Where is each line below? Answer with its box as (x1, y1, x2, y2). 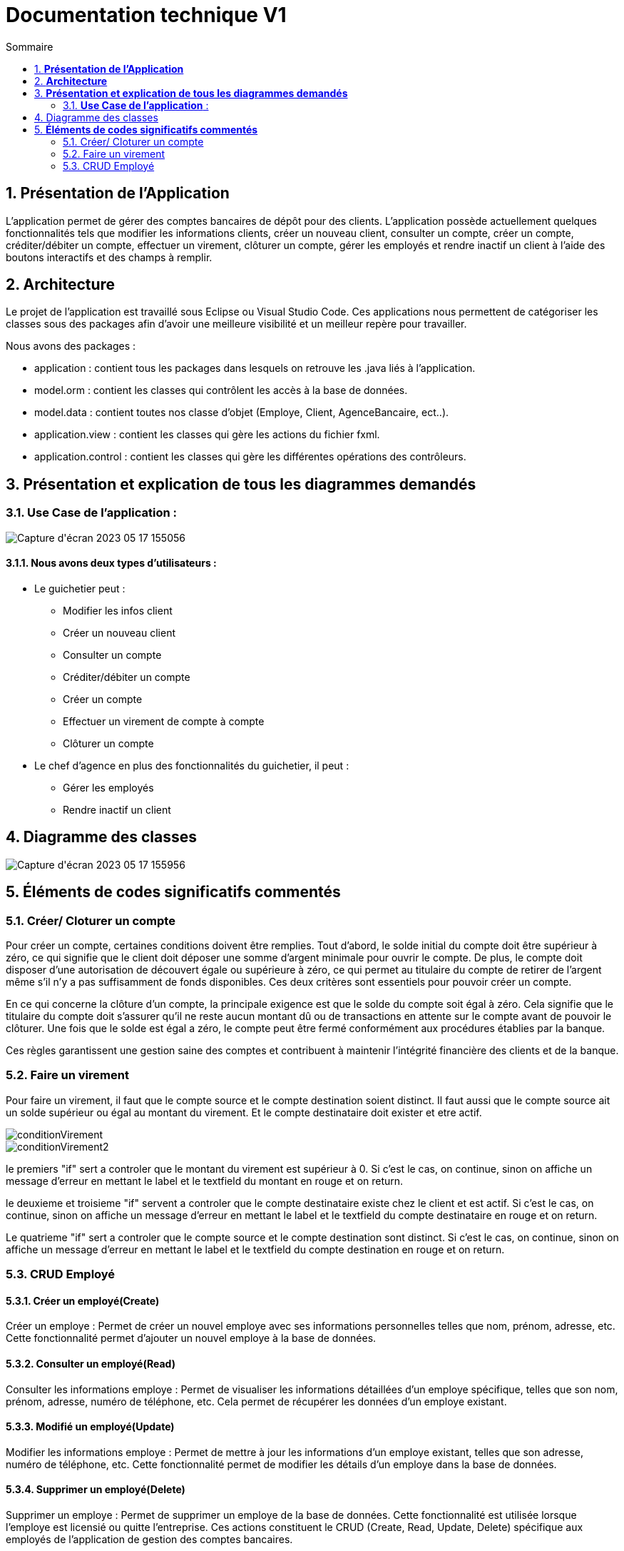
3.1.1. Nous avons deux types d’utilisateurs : (6, 557, 217, 570)
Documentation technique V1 (6, 3, 287, 27)
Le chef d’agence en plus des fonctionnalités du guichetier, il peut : (34, 759, 349, 772)
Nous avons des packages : (6, 340, 136, 353)
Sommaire (6, 40, 53, 53)
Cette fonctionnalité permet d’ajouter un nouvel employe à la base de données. (6, 1332, 377, 1345)
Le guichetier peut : (34, 582, 126, 595)
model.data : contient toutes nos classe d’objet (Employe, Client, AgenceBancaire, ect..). (34, 406, 449, 419)
